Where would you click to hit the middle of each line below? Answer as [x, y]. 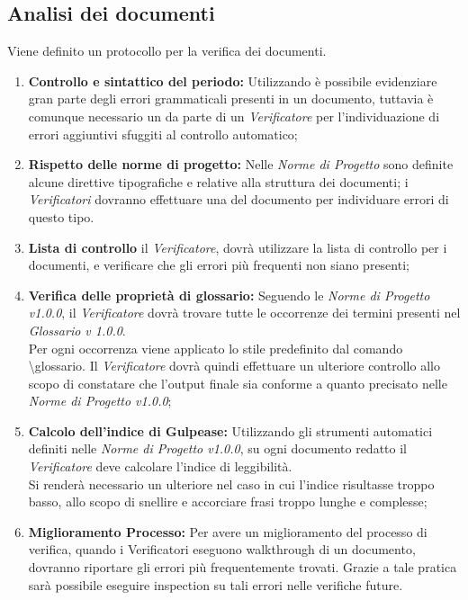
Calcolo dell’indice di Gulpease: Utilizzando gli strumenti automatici [230, 430]
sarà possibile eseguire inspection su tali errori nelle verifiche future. [216, 584]
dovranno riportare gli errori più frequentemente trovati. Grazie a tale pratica [243, 567]
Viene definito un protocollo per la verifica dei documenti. [167, 51]
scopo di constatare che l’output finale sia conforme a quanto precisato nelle [238, 383]
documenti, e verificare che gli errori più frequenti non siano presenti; [219, 265]
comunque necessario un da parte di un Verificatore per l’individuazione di [234, 116]
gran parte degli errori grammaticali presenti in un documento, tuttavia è [231, 99]
